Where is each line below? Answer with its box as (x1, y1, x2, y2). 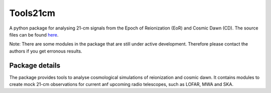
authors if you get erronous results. (9, 48, 82, 54)
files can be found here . (9, 31, 59, 37)
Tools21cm (9, 7, 55, 18)
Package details (9, 61, 60, 69)
